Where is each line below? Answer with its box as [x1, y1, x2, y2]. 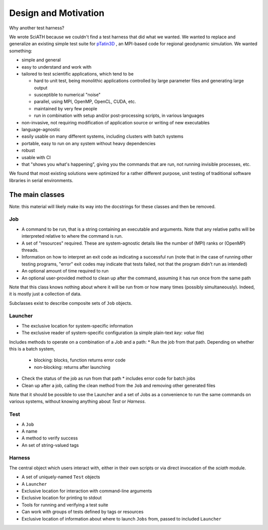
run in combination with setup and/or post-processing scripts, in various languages [34, 112, 204, 119]
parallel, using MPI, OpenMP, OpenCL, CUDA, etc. [34, 98, 136, 104]
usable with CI [21, 154, 51, 160]
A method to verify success [21, 435, 78, 441]
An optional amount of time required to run [21, 268, 109, 274]
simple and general [21, 57, 61, 63]
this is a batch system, [9, 346, 55, 352]
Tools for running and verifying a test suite [21, 502, 109, 508]
